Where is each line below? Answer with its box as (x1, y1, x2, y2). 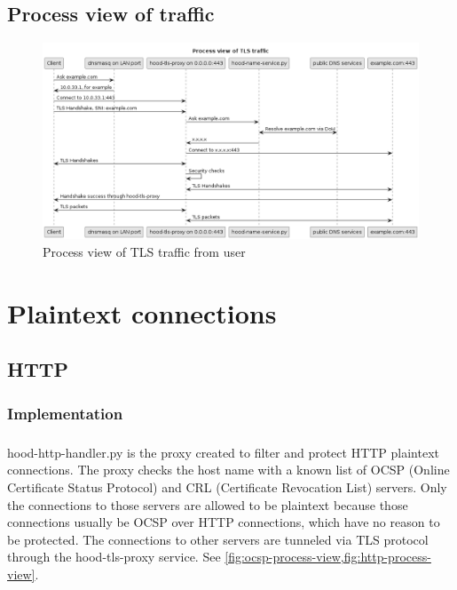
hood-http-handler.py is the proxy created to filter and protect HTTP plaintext (7, 442, 440, 461)
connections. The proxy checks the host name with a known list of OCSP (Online (7, 460, 450, 479)
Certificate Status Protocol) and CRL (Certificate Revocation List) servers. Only (7, 478, 447, 497)
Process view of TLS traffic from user (43, 242, 246, 260)
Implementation (7, 402, 123, 424)
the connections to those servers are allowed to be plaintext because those (7, 495, 408, 514)
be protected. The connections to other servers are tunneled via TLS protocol (7, 530, 429, 548)
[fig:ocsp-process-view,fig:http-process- (225, 547, 431, 566)
